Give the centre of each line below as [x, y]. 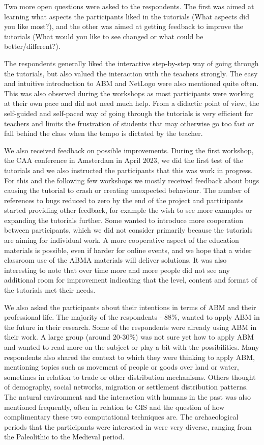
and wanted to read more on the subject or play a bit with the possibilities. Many [132, 347]
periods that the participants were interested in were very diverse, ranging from [128, 426]
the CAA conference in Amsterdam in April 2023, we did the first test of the [124, 160]
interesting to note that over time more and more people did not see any [117, 270]
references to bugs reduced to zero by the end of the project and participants [124, 200]
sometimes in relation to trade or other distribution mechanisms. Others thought [130, 377]
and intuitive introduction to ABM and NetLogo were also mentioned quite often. [131, 83]
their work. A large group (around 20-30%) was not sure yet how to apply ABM [129, 337]
